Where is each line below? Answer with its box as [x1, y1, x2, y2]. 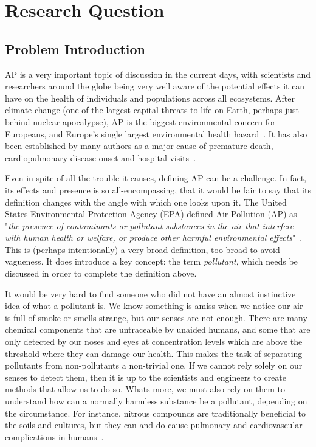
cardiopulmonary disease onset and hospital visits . [5, 151, 196, 164]
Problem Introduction [5, 39, 146, 58]
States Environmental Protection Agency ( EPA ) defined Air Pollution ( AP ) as [5, 207, 297, 220]
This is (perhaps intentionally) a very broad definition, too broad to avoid [5, 243, 280, 255]
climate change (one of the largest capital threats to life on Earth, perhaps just [5, 103, 300, 116]
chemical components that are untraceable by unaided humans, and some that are [5, 323, 311, 336]
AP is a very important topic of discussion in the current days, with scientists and [5, 68, 311, 80]
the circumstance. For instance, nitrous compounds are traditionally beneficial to [5, 406, 306, 419]
